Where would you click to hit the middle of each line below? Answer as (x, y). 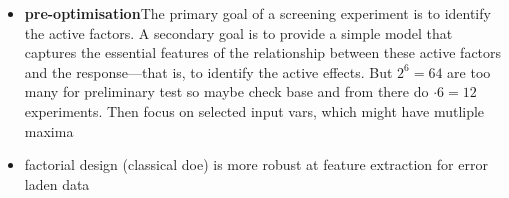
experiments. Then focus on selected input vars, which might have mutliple (254, 110)
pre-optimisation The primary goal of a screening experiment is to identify (257, 13)
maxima (49, 130)
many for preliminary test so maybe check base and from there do (226, 91)
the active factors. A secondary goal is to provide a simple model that (238, 32)
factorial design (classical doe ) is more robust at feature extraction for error (256, 164)
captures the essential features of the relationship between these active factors (263, 52)
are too (469, 71)
